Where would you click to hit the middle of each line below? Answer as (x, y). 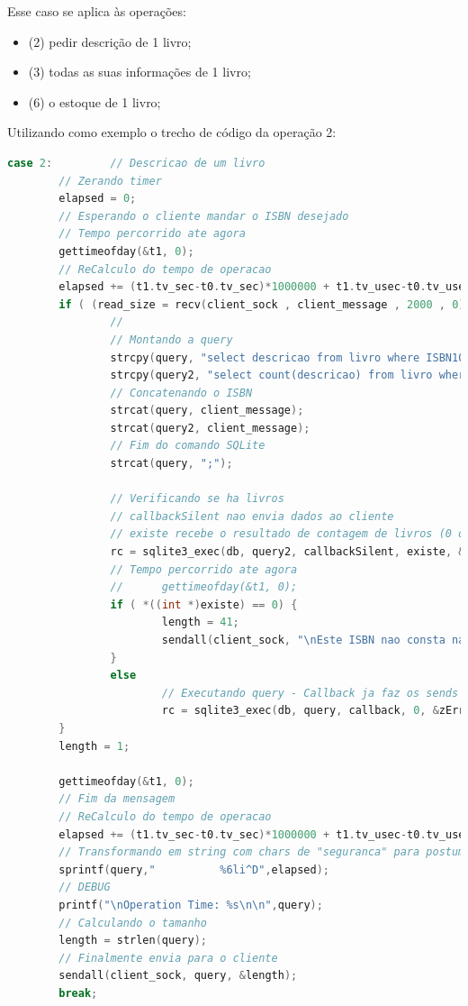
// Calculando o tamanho (133, 923)
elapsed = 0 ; (98, 199)
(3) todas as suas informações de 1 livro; (139, 72)
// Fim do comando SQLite (188, 446)
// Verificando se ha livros (197, 499)
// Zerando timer (110, 181)
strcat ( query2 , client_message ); (210, 428)
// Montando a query (171, 339)
